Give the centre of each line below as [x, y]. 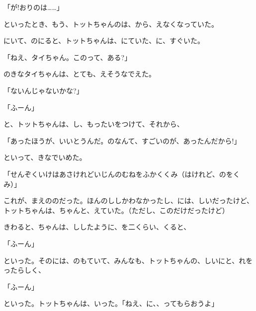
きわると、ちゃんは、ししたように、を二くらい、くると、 [97, 227]
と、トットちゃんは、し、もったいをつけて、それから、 [94, 124]
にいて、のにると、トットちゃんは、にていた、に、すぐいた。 [104, 40]
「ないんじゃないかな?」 [43, 90]
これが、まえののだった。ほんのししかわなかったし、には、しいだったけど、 [129, 200]
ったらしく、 [24, 270]
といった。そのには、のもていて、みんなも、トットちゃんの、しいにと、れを [128, 260]
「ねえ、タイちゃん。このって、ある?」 [68, 57]
